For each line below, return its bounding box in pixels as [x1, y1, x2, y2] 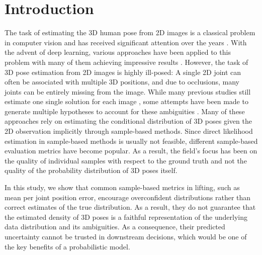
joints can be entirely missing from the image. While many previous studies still [5, 86, 251, 97]
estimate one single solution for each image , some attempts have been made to [5, 96, 248, 107]
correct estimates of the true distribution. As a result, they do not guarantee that [5, 202, 256, 212]
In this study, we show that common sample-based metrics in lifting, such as [5, 182, 240, 193]
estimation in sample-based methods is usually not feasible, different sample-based [5, 135, 258, 146]
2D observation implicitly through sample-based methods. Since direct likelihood [5, 126, 253, 136]
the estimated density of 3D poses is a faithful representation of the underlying [5, 211, 248, 222]
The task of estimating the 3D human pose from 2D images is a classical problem [5, 27, 255, 38]
